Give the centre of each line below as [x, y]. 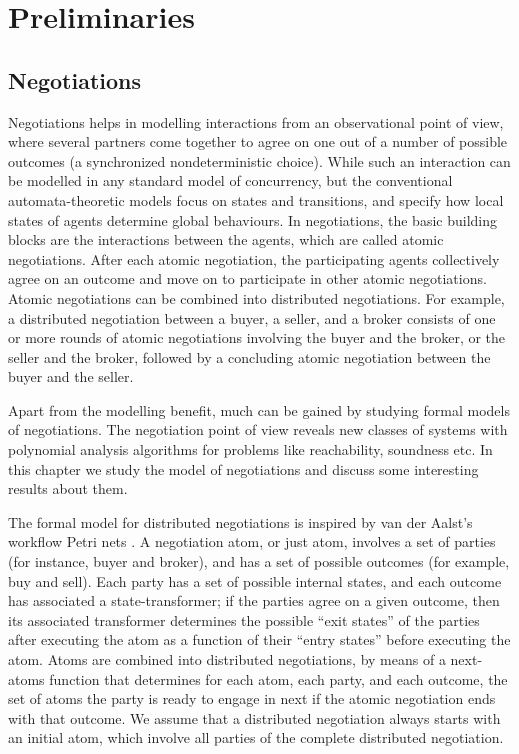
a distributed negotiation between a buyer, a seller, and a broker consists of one [252, 317]
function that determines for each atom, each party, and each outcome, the [278, 678]
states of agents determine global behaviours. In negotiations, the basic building [253, 219]
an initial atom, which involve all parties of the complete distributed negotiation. [256, 737]
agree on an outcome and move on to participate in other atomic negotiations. [247, 278]
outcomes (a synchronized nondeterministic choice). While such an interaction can [259, 160]
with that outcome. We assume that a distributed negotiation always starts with [254, 717]
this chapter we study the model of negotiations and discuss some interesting [243, 468]
